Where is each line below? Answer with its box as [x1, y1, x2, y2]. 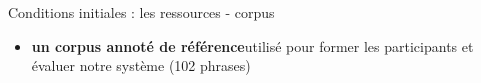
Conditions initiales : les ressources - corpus [8, 2, 275, 22]
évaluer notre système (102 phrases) [31, 55, 251, 76]
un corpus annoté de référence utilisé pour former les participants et [31, 35, 474, 56]
